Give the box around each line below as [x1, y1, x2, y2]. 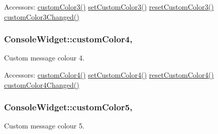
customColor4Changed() [4, 79, 79, 90]
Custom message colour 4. [4, 52, 84, 63]
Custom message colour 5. [4, 120, 84, 131]
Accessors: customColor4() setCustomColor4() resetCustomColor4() [4, 70, 214, 80]
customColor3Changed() [4, 11, 79, 22]
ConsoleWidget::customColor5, [4, 101, 133, 113]
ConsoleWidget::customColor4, [4, 33, 133, 45]
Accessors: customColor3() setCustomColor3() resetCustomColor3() [4, 2, 214, 12]
